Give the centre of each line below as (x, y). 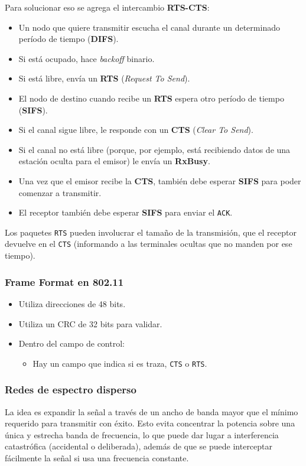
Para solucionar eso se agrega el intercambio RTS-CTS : (107, 7)
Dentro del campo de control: (71, 343)
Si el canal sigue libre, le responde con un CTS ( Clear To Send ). (136, 130)
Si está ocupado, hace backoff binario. (87, 58)
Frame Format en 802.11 (64, 281)
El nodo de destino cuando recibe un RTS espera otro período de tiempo (151, 98)
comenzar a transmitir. (60, 192)
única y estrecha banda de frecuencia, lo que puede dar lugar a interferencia (142, 434)
